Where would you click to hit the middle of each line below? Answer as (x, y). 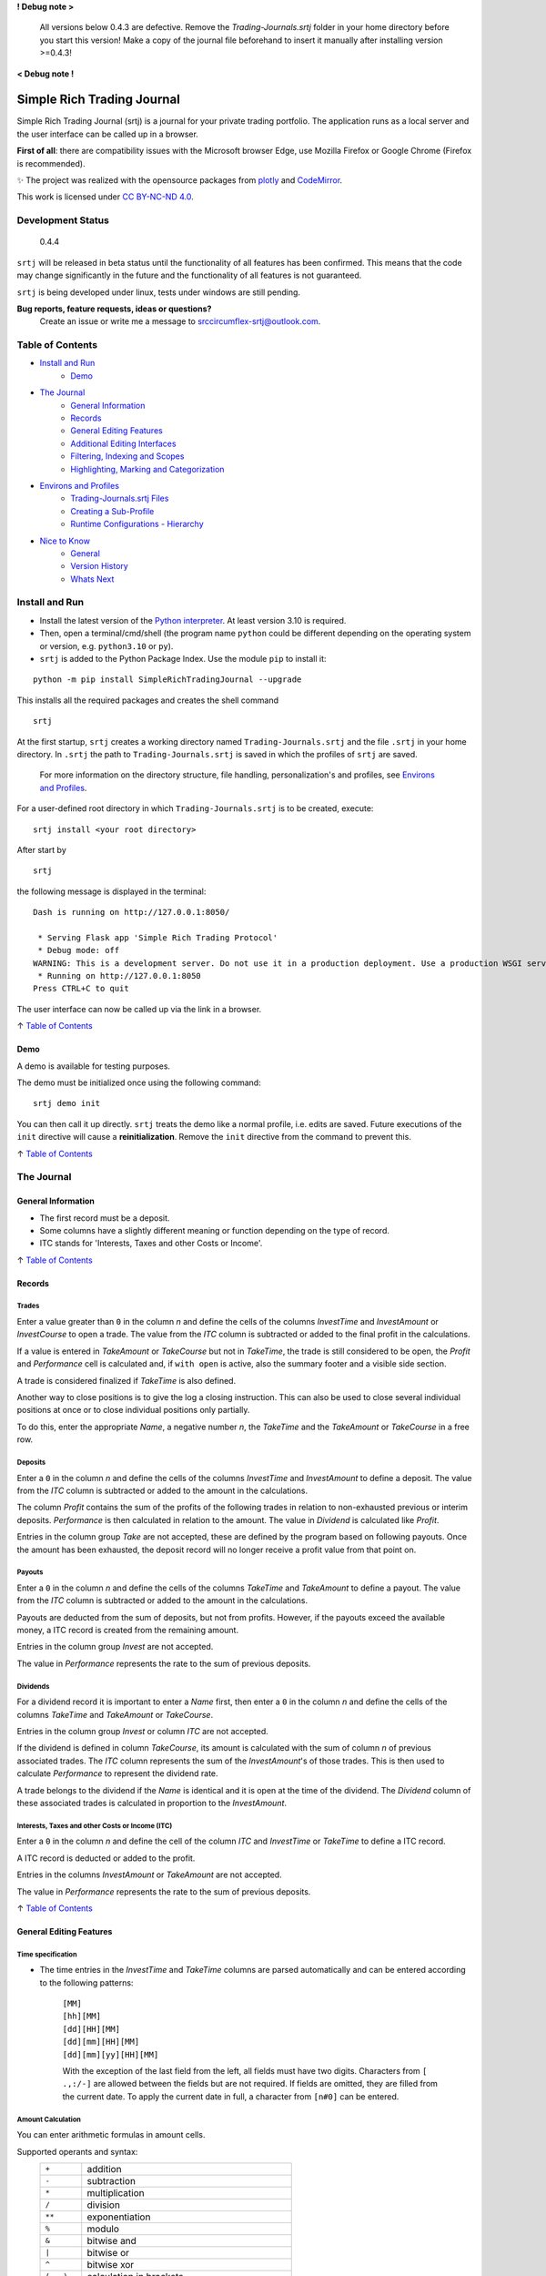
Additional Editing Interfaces (123, 443)
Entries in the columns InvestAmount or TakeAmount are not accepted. (149, 1875)
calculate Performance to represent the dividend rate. (117, 1773)
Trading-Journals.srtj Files (120, 498)
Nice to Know (65, 541)
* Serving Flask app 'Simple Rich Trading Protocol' (157, 937)
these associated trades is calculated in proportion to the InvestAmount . (152, 1803)
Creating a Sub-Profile (112, 511)
